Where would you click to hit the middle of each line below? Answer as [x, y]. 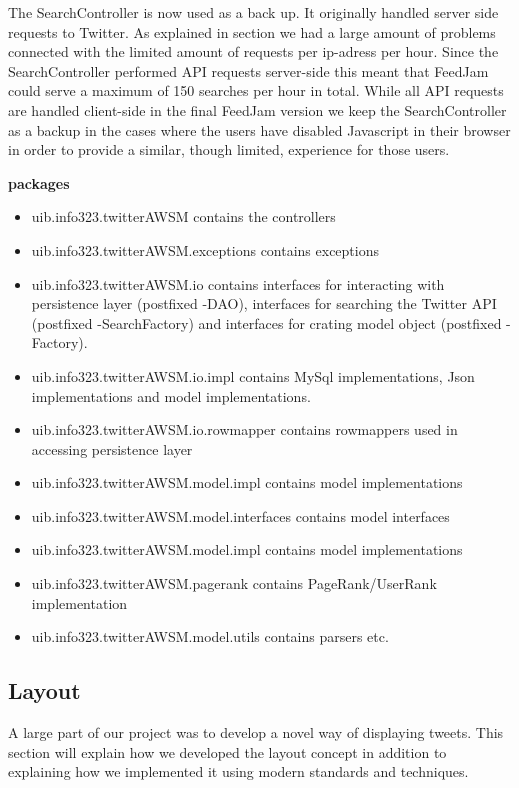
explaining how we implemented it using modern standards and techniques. [238, 771]
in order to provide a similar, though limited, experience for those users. [229, 149]
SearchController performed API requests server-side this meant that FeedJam [248, 70]
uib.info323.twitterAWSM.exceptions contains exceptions [205, 249]
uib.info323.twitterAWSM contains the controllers [183, 216]
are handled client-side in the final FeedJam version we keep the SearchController [257, 109]
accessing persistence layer [112, 448]
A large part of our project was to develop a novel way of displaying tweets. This [256, 732]
